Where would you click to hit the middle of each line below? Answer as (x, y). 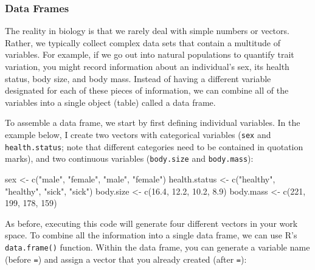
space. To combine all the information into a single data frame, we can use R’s (151, 235)
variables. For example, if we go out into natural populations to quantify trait (150, 54)
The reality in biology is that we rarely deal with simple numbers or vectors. (147, 31)
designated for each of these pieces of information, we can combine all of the (147, 90)
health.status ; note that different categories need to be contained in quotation (154, 146)
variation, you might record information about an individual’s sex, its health (147, 66)
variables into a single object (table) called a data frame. (110, 102)
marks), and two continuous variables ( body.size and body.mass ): (129, 158)
